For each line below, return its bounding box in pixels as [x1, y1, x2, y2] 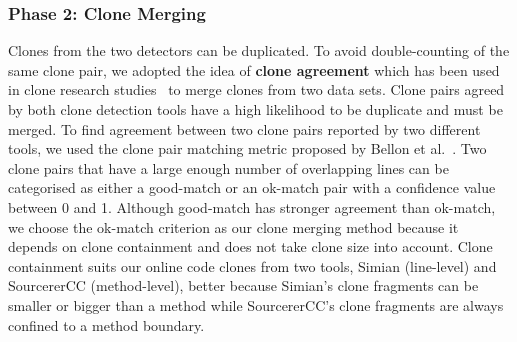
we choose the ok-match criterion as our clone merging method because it [8, 216, 459, 237]
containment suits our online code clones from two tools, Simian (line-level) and [8, 255, 497, 276]
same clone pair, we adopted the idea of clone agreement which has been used [8, 59, 500, 80]
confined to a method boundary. [8, 314, 205, 335]
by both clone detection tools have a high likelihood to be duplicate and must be [8, 99, 503, 119]
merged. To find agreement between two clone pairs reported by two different [8, 118, 481, 139]
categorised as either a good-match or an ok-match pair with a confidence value [8, 177, 496, 198]
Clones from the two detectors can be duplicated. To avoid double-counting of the [8, 40, 510, 61]
